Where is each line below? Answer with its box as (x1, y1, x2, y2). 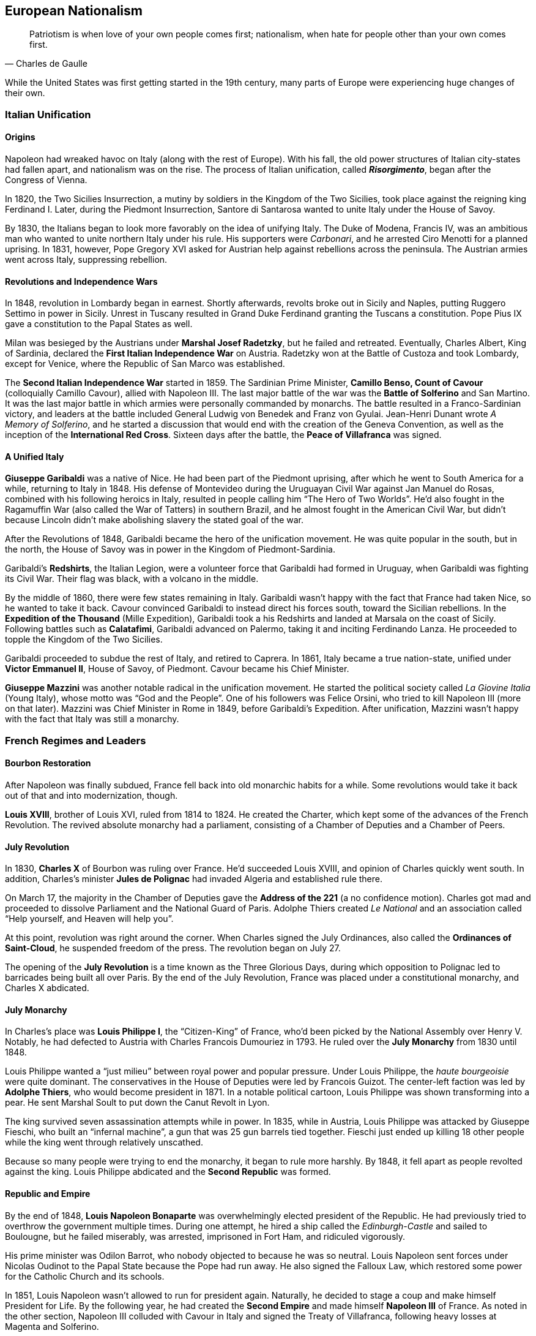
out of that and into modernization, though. (5, 790, 178, 801)
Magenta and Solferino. (5, 1321, 99, 1332)
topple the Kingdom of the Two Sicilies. (5, 634, 163, 645)
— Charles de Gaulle (5, 58, 87, 69)
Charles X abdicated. (5, 983, 89, 994)
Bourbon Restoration (5, 758, 91, 769)
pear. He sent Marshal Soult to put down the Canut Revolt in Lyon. (5, 1097, 270, 1108)
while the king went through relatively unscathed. (5, 1137, 203, 1148)
